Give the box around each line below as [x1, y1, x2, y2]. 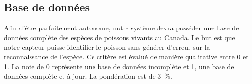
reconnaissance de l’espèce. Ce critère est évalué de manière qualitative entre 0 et [4, 51, 249, 61]
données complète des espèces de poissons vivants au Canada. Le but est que [4, 32, 235, 42]
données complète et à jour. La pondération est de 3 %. [4, 71, 172, 81]
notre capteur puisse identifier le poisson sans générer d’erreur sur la [4, 42, 210, 52]
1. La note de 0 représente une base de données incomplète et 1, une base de [4, 61, 234, 71]
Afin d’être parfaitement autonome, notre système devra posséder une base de [4, 23, 239, 33]
